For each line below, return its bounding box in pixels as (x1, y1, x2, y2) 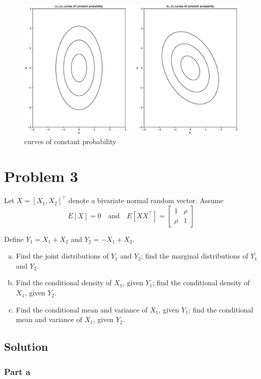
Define (4, 233, 24, 244)
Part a (4, 365, 30, 377)
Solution (4, 339, 48, 354)
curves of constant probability (24, 136, 117, 147)
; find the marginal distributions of (141, 250, 248, 261)
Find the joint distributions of (16, 250, 109, 261)
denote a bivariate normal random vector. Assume (68, 195, 224, 206)
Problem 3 (4, 166, 78, 186)
